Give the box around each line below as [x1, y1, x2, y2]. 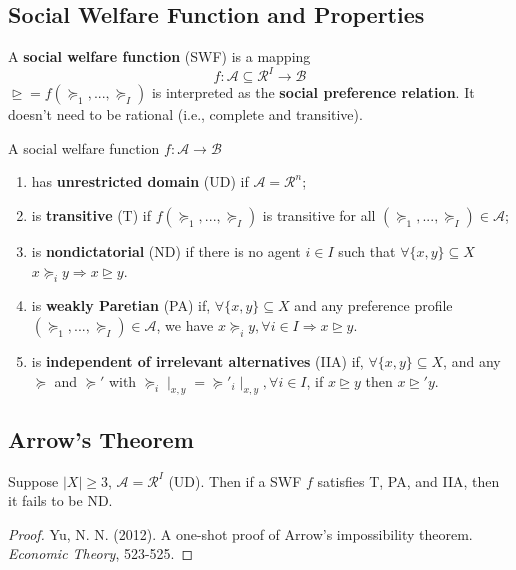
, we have [156, 315, 214, 336]
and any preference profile [294, 295, 453, 316]
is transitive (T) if [31, 205, 152, 226]
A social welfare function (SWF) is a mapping [8, 46, 311, 67]
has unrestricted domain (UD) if [31, 171, 249, 192]
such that [338, 241, 396, 262]
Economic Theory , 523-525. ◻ [8, 543, 194, 564]
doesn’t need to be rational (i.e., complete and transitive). [8, 104, 363, 125]
